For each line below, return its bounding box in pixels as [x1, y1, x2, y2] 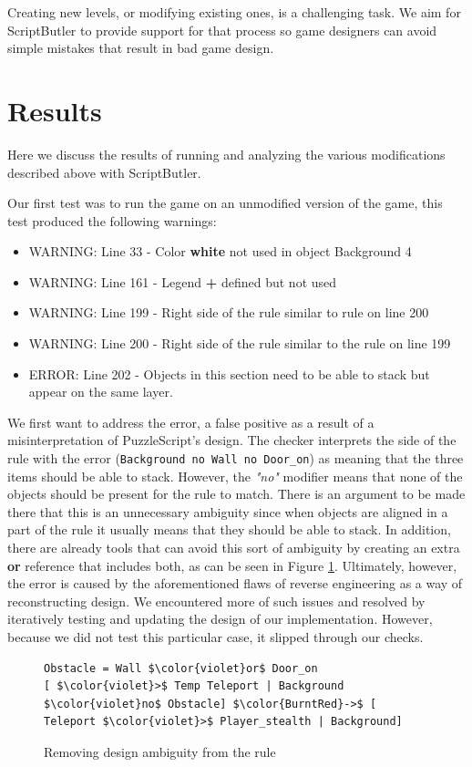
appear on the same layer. [28, 382, 173, 401]
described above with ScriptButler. [7, 162, 201, 181]
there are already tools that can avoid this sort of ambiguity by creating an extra [7, 538, 460, 557]
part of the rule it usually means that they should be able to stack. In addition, [7, 520, 451, 539]
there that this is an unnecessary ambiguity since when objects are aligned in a [7, 502, 448, 521]
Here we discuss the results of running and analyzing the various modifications [7, 144, 446, 163]
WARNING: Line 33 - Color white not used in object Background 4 [28, 242, 412, 261]
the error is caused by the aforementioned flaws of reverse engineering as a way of [7, 574, 463, 593]
